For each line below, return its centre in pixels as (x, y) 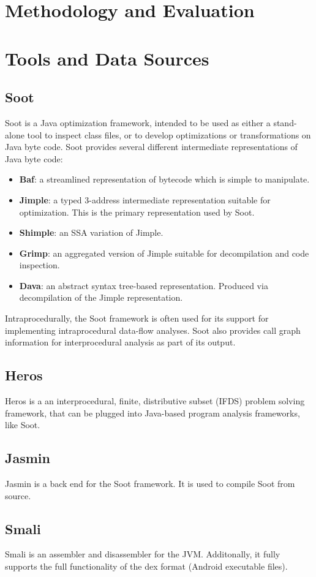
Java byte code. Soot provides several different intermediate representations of (151, 147)
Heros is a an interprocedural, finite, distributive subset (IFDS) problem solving (155, 401)
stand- (285, 122)
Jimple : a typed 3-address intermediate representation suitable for (145, 199)
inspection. (39, 265)
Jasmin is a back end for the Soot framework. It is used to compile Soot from (150, 484)
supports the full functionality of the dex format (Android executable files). (146, 566)
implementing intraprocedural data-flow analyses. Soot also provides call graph (153, 330)
